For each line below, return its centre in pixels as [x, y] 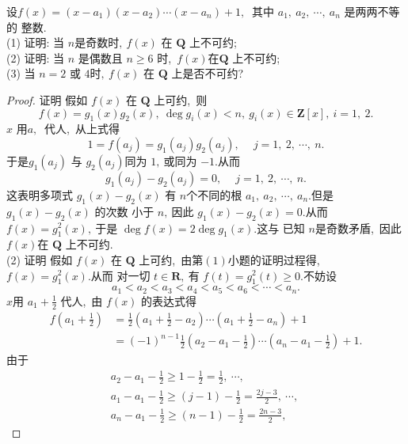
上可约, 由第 [171, 259]
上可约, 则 [181, 99]
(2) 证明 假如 [40, 259]
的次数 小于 [124, 211]
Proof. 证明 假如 [47, 99]
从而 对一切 [120, 275]
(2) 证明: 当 [36, 57]
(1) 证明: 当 [36, 42]
